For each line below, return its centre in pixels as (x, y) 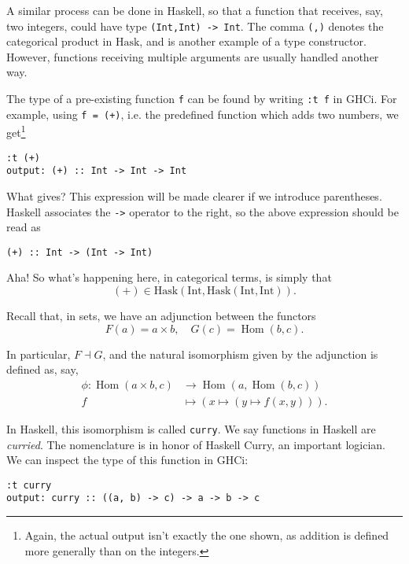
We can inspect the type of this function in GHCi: (127, 460)
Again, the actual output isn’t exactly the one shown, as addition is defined (207, 535)
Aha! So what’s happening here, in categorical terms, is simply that (169, 277)
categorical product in (59, 41)
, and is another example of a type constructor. (253, 41)
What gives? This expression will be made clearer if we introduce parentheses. (194, 195)
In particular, (39, 354)
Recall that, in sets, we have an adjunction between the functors (161, 315)
